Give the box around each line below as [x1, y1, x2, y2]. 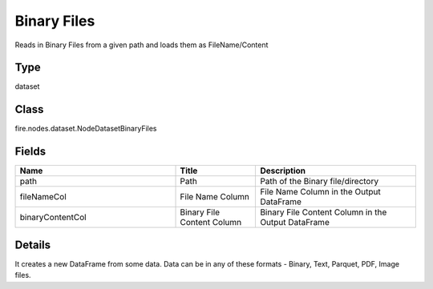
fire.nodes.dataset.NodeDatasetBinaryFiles [14, 124, 157, 134]
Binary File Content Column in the [260, 207, 387, 218]
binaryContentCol [19, 212, 87, 223]
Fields [14, 145, 47, 159]
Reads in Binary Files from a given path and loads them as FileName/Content [14, 40, 269, 50]
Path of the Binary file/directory [260, 176, 379, 187]
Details [14, 238, 51, 251]
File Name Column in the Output [260, 187, 381, 198]
